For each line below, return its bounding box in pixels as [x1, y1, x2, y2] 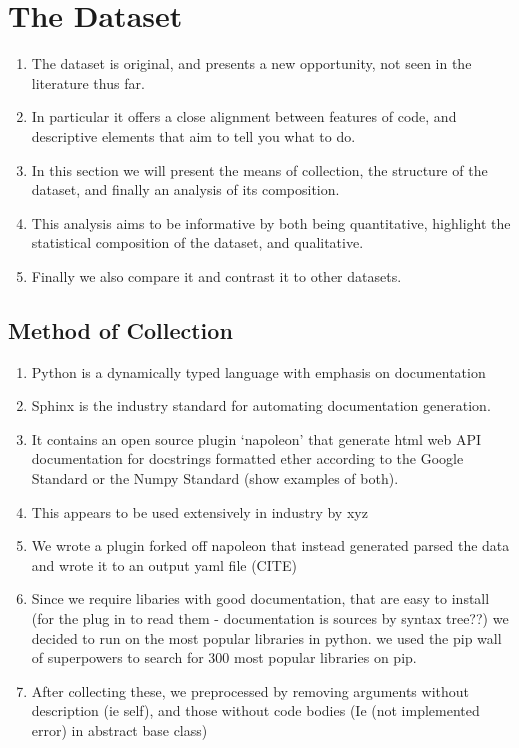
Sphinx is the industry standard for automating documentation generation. [31, 395, 491, 416]
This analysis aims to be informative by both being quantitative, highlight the [31, 212, 511, 233]
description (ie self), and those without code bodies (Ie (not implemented [31, 700, 480, 721]
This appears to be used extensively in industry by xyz [31, 501, 368, 522]
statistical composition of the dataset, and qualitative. [31, 232, 364, 253]
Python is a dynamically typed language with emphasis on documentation [31, 361, 486, 382]
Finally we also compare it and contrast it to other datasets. [31, 265, 402, 286]
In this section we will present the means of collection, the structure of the [31, 159, 488, 180]
